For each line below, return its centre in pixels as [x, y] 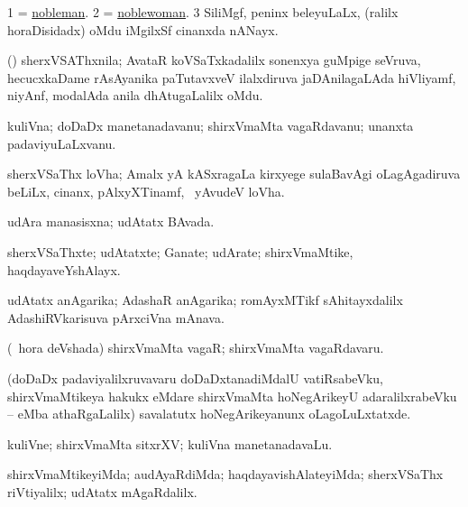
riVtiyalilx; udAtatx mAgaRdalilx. [102, 491]
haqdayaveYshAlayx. [64, 269]
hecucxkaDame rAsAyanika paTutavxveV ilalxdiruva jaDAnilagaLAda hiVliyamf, [232, 77]
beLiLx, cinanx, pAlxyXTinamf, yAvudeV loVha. [146, 191]
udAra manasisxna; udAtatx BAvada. [111, 221]
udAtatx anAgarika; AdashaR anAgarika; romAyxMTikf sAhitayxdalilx [205, 300]
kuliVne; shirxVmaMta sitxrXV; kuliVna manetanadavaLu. [170, 443]
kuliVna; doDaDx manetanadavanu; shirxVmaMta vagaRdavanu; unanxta [211, 125]
